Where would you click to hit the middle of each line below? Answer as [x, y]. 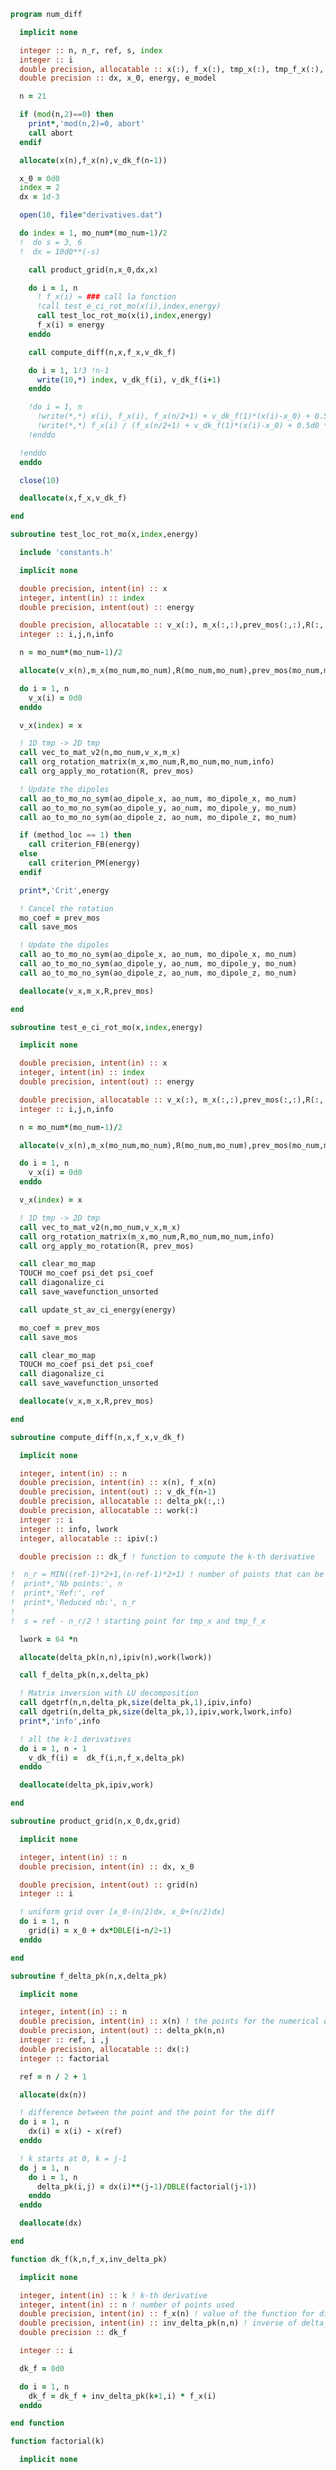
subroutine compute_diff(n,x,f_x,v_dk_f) [98, 1437]
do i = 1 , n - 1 [53, 1748]
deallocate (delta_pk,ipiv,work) [87, 1785]
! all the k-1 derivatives [75, 1739]
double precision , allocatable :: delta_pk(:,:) [122, 1501]
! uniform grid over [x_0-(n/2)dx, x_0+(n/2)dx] [122, 1912]
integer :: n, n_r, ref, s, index [91, 50]
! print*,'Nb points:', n [66, 1584]
